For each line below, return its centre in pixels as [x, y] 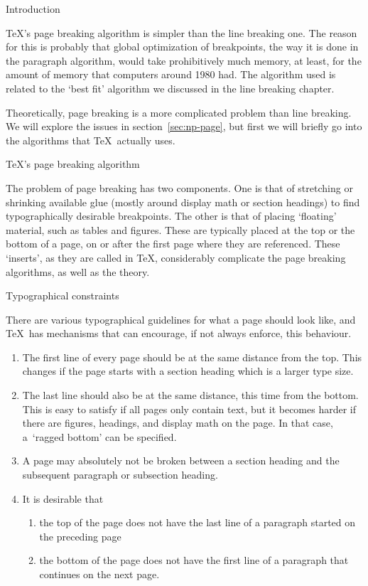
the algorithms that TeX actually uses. [91, 140]
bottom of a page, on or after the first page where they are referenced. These [173, 244]
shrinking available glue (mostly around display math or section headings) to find [183, 202]
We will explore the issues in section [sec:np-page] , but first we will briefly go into [184, 126]
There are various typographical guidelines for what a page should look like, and [181, 319]
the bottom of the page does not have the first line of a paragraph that [194, 560]
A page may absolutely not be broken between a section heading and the [181, 460]
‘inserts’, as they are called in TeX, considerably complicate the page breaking [176, 257]
